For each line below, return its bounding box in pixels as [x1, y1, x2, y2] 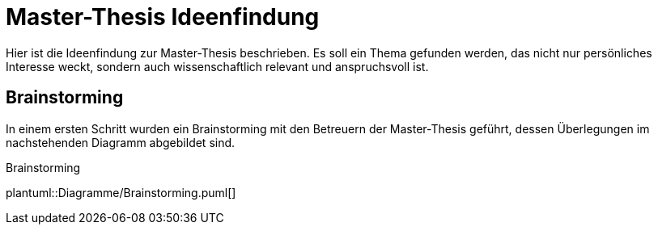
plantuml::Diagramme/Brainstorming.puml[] [6, 185, 236, 199]
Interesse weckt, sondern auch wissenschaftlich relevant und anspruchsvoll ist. [6, 59, 429, 73]
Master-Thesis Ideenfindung [6, 3, 320, 31]
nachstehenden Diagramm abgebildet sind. [6, 135, 236, 149]
